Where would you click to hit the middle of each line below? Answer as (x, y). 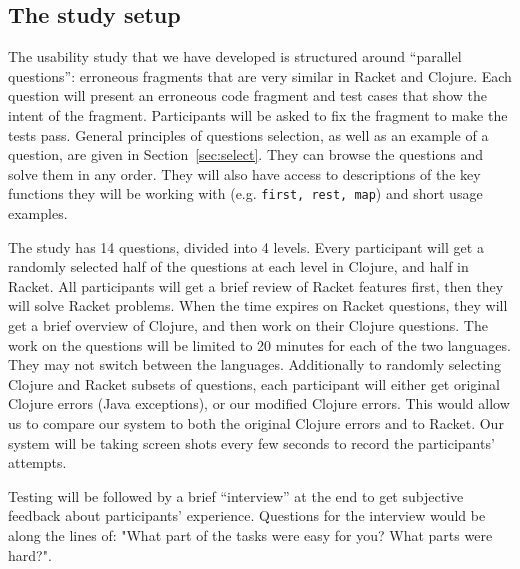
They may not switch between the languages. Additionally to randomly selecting (254, 364)
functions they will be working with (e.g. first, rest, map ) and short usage (245, 193)
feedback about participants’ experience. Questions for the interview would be (247, 515)
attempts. (37, 462)
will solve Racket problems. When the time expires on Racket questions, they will (258, 305)
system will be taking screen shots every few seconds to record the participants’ (251, 442)
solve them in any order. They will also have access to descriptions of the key (244, 173)
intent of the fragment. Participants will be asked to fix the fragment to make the (258, 114)
